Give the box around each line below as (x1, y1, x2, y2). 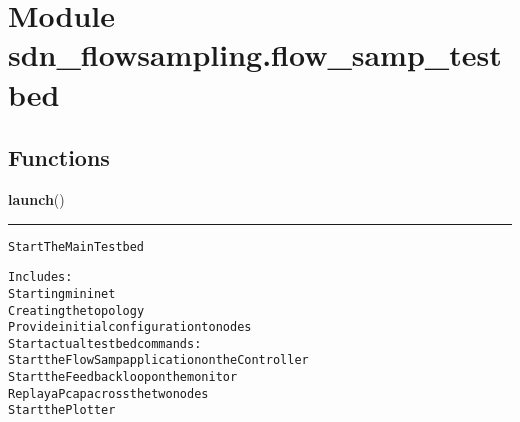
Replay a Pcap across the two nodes (8, 386, 209, 401)
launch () (8, 188, 65, 209)
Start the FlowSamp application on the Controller (8, 353, 309, 368)
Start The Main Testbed (8, 239, 145, 254)
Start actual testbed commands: (8, 336, 202, 351)
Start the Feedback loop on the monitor (8, 370, 238, 385)
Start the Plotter (8, 403, 116, 418)
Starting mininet (8, 286, 116, 301)
